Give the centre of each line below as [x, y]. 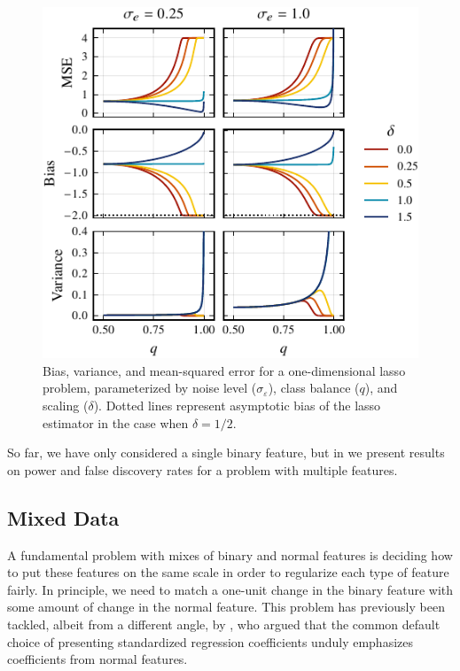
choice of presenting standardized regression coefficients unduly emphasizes [210, 641]
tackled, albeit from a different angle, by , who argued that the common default [224, 624]
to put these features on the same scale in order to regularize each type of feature [228, 572]
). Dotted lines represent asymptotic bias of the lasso [237, 405]
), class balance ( [314, 388]
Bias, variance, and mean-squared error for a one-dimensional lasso [224, 370]
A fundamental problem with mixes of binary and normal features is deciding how [230, 554]
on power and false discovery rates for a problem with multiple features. [203, 469]
